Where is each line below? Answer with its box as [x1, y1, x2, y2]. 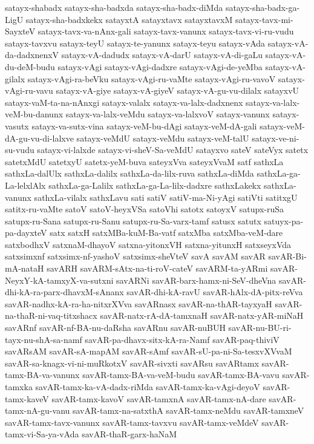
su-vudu [5, 143, 34, 156]
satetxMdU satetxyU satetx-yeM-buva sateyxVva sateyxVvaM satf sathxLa [5, 155, 284, 168]
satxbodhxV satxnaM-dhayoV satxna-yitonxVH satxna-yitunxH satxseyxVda [5, 238, 292, 250]
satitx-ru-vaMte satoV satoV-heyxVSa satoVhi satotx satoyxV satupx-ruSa [5, 203, 284, 215]
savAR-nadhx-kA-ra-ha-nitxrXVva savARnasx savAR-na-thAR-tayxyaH [5, 297, 272, 310]
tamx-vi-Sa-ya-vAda [5, 428, 79, 440]
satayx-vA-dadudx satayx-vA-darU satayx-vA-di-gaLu [61, 48, 263, 61]
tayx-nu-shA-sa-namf [5, 333, 82, 345]
